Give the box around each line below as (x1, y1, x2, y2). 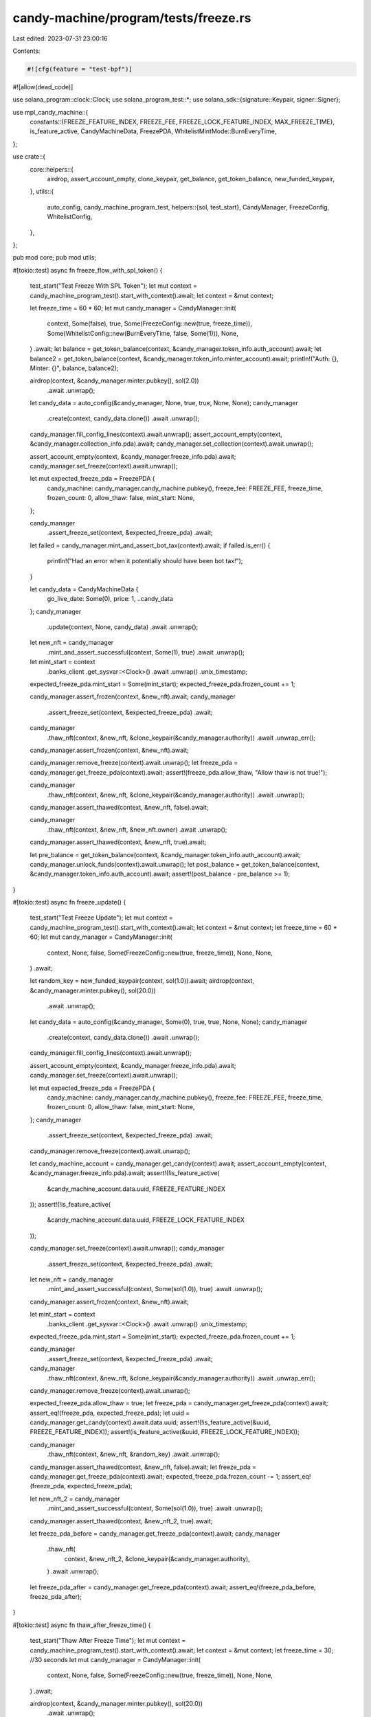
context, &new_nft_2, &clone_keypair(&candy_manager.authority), (64, 1554, 250, 1562)
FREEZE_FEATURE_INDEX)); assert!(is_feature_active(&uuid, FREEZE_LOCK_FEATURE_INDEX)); (30, 1428, 300, 1436)
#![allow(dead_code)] (12, 82, 74, 91)
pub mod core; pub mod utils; (12, 253, 97, 262)
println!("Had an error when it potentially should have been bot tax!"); (47, 557, 243, 565)
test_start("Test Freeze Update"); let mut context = (30, 913, 173, 922)
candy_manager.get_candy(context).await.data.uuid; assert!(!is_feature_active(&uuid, (30, 1418, 271, 1426)
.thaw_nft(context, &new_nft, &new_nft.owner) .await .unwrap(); (47, 825, 227, 834)
